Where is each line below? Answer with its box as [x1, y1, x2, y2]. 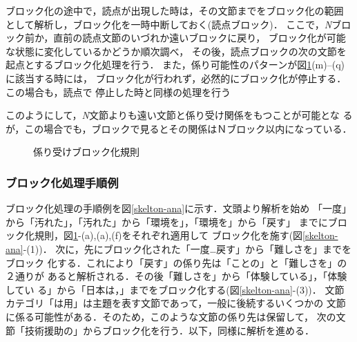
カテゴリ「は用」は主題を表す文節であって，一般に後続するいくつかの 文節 [6, 296, 346, 310]
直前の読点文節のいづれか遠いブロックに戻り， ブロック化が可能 [53, 30, 346, 45]
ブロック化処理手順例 [6, 173, 119, 191]
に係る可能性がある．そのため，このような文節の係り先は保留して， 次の [6, 309, 336, 323]
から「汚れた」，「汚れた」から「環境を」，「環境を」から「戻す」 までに [6, 214, 328, 229]
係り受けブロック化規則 [33, 144, 139, 159]
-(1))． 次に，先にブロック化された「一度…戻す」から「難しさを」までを [23, 241, 352, 256]
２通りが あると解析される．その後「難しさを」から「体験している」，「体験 [6, 269, 347, 283]
